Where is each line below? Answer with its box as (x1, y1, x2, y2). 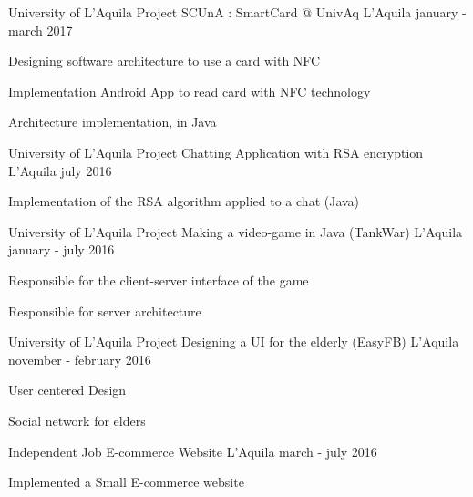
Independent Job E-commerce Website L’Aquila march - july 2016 (8, 441, 377, 461)
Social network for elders (8, 410, 146, 430)
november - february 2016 (8, 349, 151, 368)
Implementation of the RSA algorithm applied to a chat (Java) (8, 192, 360, 211)
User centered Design (8, 380, 127, 399)
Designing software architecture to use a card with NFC (8, 51, 321, 70)
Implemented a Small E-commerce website (8, 472, 244, 492)
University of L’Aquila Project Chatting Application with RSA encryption (8, 142, 424, 161)
